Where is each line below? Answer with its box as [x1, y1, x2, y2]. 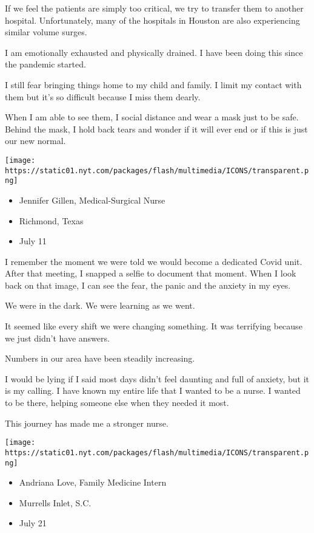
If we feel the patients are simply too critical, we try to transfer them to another [5, 2, 304, 14]
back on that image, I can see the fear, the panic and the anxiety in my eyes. [5, 278, 291, 291]
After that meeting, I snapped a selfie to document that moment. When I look [5, 267, 296, 280]
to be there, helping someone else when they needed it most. [5, 396, 229, 409]
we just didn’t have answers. [5, 331, 110, 344]
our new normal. [5, 134, 66, 147]
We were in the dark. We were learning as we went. [5, 299, 195, 312]
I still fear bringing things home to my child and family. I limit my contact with [5, 78, 302, 91]
